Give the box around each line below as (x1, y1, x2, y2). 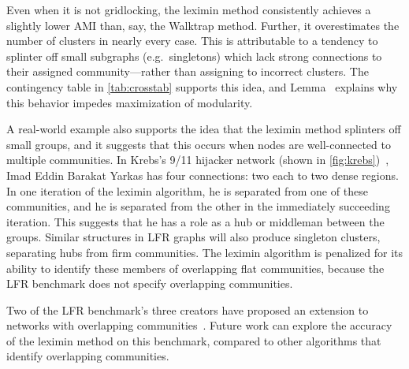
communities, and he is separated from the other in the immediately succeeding (6, 198, 390, 214)
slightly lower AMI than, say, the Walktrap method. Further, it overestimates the (6, 17, 400, 33)
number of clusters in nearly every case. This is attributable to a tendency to (6, 32, 378, 49)
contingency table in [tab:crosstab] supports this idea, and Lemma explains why (6, 78, 398, 95)
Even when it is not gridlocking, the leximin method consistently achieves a (6, 2, 371, 17)
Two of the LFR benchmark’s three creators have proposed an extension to (6, 301, 369, 318)
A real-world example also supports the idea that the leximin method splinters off (6, 121, 401, 137)
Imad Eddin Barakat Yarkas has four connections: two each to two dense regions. (6, 166, 399, 183)
